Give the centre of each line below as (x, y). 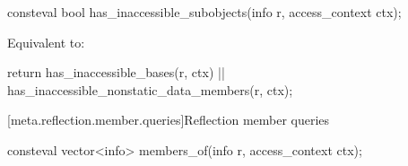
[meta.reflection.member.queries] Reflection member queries (169, 120)
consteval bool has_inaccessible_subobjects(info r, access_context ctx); (204, 12)
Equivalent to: (46, 42)
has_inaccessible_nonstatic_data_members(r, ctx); (150, 89)
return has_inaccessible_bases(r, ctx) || (116, 72)
